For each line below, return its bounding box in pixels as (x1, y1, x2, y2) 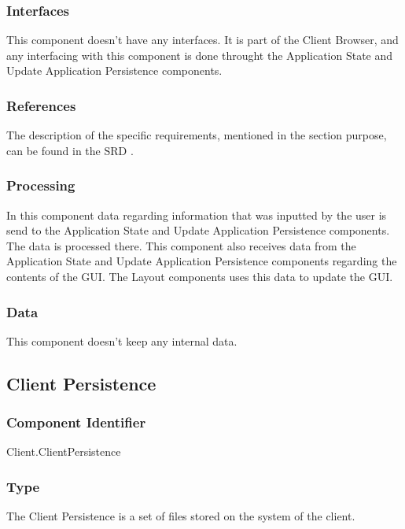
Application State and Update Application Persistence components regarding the (6, 253, 397, 269)
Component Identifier (6, 412, 146, 432)
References (6, 95, 76, 115)
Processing (6, 176, 75, 195)
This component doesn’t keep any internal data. (6, 332, 237, 349)
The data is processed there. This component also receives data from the (6, 237, 356, 253)
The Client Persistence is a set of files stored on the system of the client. (6, 508, 355, 524)
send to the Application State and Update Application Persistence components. (6, 222, 390, 239)
